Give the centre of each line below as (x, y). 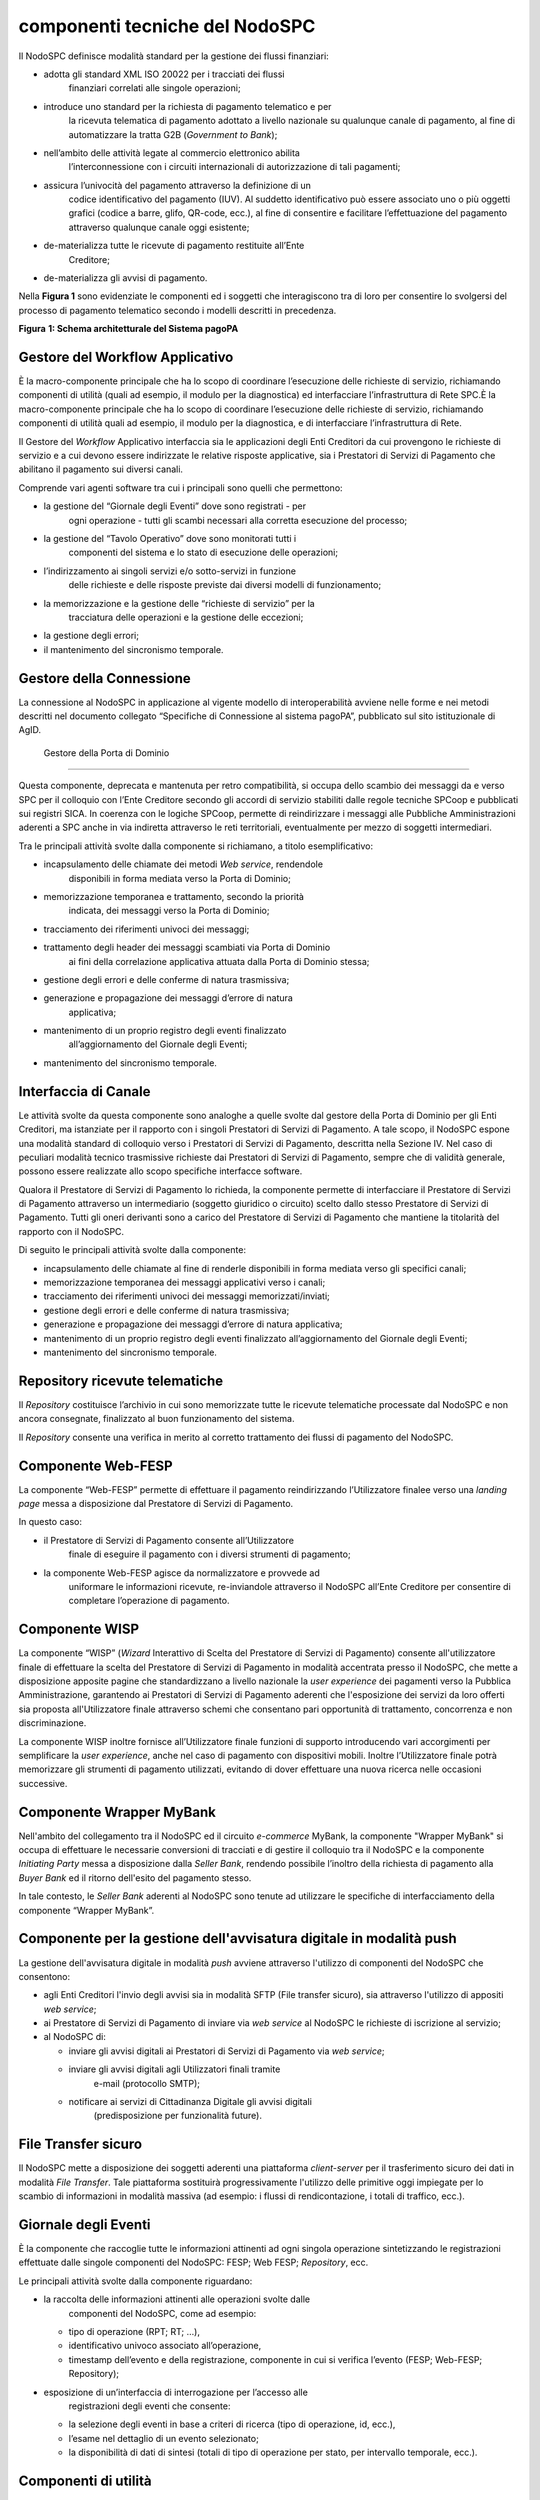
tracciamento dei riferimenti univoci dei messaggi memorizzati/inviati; (186, 1296)
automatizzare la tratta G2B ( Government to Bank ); (173, 134)
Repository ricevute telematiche (121, 1380)
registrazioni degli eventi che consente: (149, 2406)
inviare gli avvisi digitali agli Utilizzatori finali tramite (174, 2069)
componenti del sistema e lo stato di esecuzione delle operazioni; (203, 552)
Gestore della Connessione (104, 678)
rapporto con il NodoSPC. (71, 1231)
